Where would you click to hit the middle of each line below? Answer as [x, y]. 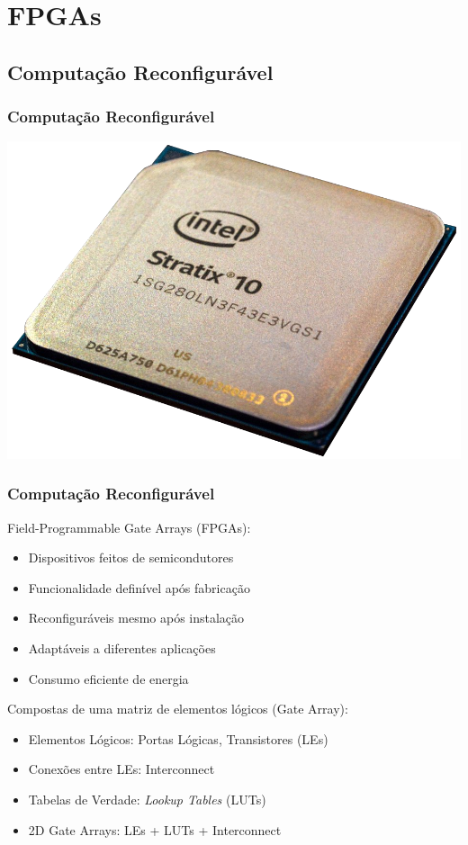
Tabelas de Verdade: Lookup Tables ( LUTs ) [147, 799]
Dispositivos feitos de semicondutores [131, 557]
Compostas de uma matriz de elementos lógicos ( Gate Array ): [178, 709]
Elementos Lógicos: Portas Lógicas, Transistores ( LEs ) [178, 738]
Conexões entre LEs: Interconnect [121, 769]
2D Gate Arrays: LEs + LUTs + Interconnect [155, 829]
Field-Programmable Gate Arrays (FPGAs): [129, 527]
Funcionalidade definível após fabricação [139, 587]
